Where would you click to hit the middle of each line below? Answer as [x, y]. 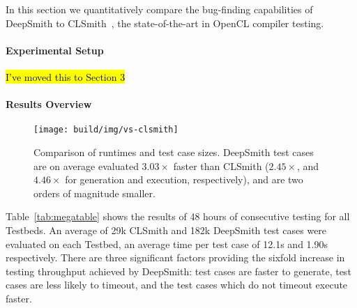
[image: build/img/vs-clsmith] [106, 130]
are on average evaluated [86, 165]
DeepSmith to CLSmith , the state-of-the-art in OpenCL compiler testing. [165, 23]
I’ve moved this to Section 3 [66, 76]
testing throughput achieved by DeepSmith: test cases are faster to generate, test [178, 271]
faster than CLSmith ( [221, 165]
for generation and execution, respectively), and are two [184, 179]
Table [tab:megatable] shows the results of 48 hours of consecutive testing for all [178, 216]
